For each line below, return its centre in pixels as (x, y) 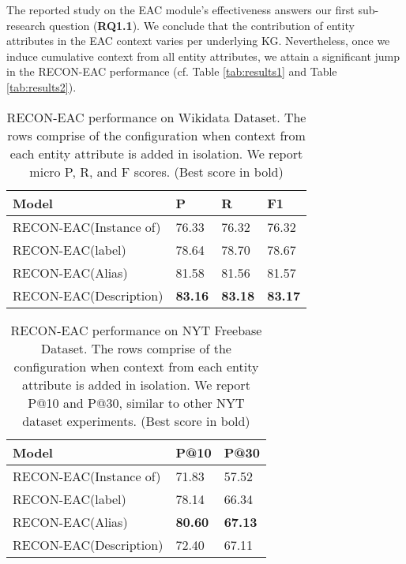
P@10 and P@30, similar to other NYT (136, 402)
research (26, 25)
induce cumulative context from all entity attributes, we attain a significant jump (203, 56)
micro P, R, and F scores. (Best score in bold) (156, 171)
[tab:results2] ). (41, 86)
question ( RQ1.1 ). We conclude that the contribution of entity (202, 25)
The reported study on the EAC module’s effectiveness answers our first (180, 9)
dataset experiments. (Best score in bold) (136, 420)
